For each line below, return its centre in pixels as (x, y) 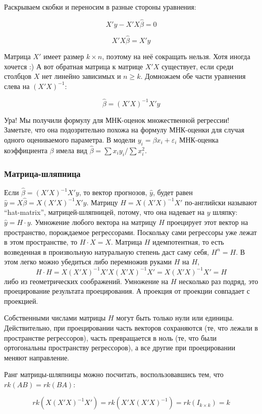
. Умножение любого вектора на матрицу (93, 222)
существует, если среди (197, 66)
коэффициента (26, 150)
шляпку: (225, 212)
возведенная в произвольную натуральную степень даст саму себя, (107, 251)
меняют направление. (37, 357)
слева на (17, 86)
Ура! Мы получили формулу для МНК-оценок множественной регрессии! (117, 120)
